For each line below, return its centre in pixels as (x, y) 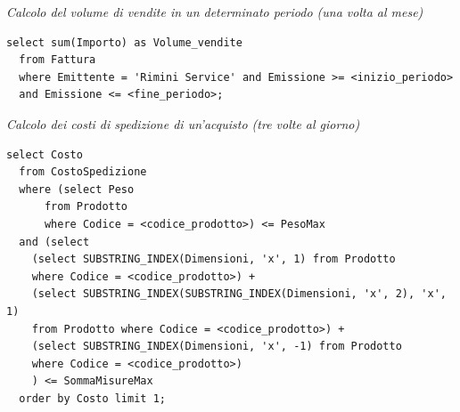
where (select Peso (77, 189)
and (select (54, 242)
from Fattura (57, 60)
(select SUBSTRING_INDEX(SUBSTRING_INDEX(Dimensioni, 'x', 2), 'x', (239, 294)
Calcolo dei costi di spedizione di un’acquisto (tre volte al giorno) (183, 123)
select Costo (45, 154)
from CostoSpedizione (83, 172)
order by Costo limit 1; (92, 398)
